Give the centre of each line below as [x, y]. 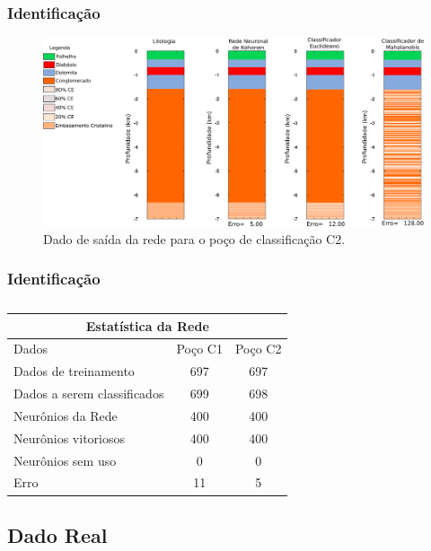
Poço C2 [258, 349]
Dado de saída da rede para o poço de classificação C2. [194, 238]
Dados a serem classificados [89, 394]
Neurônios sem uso [65, 460]
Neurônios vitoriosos [69, 437]
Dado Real [57, 534]
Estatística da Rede [147, 325]
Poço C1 [199, 349]
